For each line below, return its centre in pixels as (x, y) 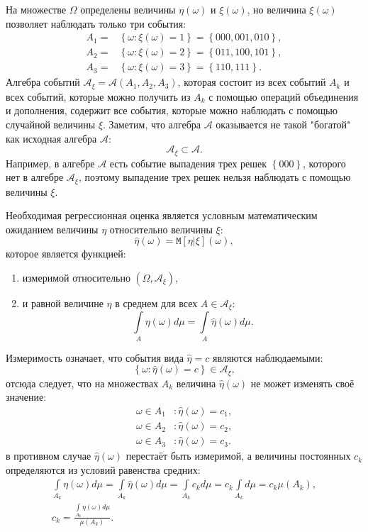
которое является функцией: (66, 254)
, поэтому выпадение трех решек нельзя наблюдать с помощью (214, 177)
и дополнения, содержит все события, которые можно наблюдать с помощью (172, 110)
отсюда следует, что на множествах (82, 383)
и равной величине (63, 303)
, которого (324, 163)
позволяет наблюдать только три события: (96, 23)
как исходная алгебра (51, 138)
